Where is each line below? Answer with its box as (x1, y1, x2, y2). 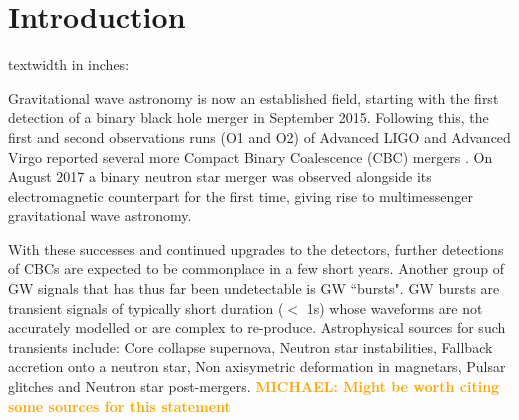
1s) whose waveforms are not (306, 297, 483, 318)
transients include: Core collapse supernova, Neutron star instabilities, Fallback (8, 336, 493, 357)
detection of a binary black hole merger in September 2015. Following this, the (8, 107, 489, 128)
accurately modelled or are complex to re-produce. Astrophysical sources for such (8, 317, 506, 338)
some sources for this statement (8, 395, 231, 416)
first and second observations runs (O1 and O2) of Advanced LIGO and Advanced (8, 126, 511, 147)
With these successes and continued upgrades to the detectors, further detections (8, 238, 504, 259)
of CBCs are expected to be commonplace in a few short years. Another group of (8, 258, 505, 279)
